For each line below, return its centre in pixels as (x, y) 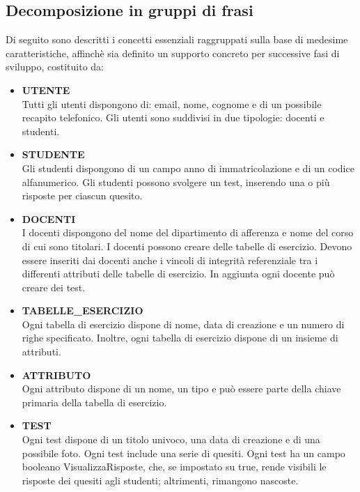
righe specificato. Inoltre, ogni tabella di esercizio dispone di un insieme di (180, 338)
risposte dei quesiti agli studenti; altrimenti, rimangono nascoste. (160, 480)
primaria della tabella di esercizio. (94, 402)
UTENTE (46, 90)
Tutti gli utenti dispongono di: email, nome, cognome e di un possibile (172, 103)
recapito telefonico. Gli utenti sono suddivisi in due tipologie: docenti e (173, 117)
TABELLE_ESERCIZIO (83, 310)
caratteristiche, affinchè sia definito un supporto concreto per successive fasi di (173, 53)
